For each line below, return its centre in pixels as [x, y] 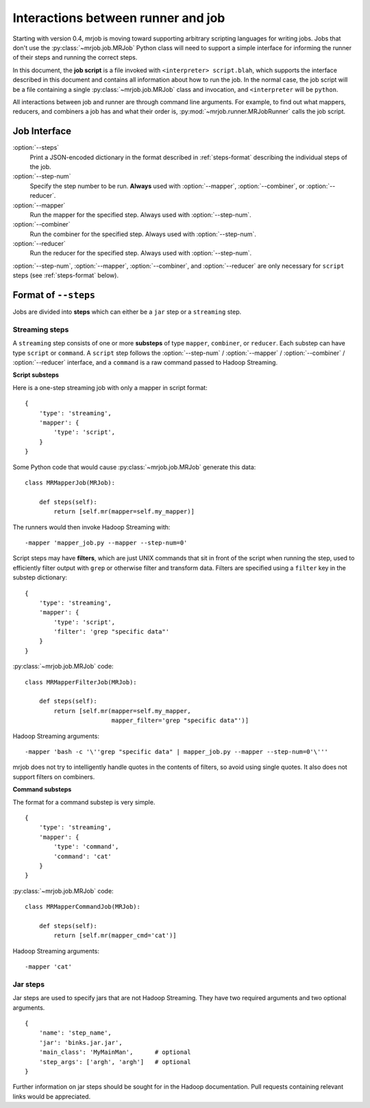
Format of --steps [54, 295]
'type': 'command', [86, 847]
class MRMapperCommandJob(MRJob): [83, 907]
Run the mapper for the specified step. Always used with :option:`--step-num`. [140, 215]
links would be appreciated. [52, 1096]
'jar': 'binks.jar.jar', [81, 1042]
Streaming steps [41, 330]
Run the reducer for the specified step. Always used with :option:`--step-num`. [141, 253]
